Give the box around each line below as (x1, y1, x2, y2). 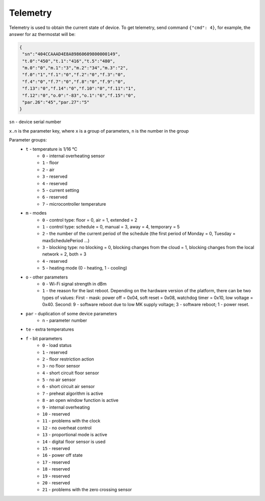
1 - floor (42, 160, 59, 166)
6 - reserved (42, 194, 68, 200)
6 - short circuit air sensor (42, 384, 95, 390)
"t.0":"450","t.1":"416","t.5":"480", (22, 58, 115, 64)
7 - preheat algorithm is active (42, 390, 103, 396)
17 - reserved (42, 459, 70, 465)
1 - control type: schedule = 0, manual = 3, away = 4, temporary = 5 (42, 223, 180, 229)
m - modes (26, 210, 47, 216)
